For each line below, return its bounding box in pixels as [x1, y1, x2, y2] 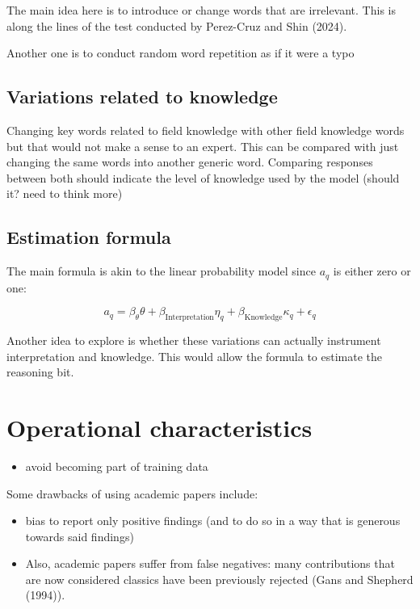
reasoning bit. [6, 363, 74, 380]
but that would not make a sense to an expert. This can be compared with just [6, 137, 399, 154]
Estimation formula [6, 225, 171, 250]
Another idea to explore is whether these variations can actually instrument [6, 332, 381, 348]
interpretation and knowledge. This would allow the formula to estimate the [6, 347, 382, 364]
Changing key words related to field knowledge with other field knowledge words [6, 121, 405, 138]
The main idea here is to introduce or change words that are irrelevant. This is [6, 2, 396, 18]
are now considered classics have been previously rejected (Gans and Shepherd [25, 570, 414, 587]
